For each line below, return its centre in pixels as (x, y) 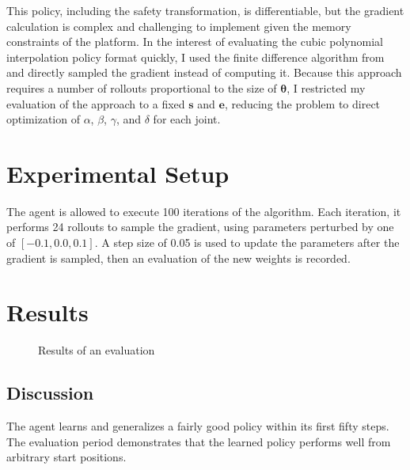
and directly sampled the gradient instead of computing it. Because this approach (204, 72)
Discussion (50, 393)
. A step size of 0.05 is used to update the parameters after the (247, 243)
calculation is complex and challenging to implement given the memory (179, 26)
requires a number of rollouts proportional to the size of (142, 87)
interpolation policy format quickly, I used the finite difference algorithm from (196, 57)
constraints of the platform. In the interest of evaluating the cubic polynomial (195, 42)
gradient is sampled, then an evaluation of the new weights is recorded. (178, 258)
